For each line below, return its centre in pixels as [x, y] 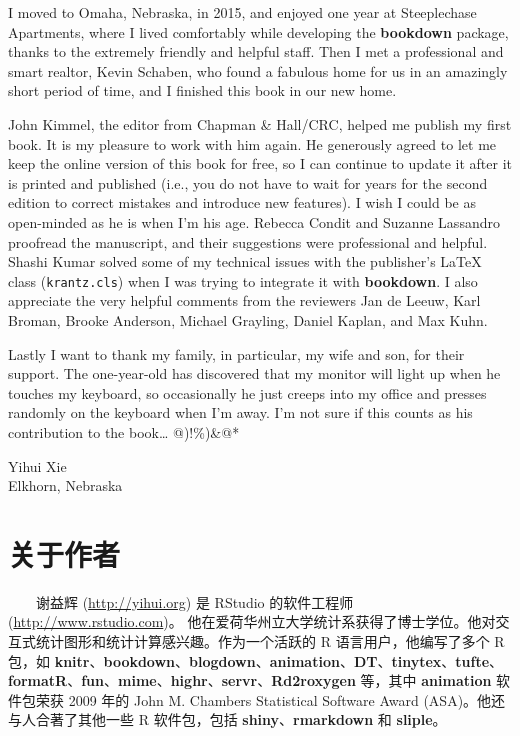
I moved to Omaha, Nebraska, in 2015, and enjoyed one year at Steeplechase [242, 12]
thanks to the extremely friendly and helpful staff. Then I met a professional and [256, 51]
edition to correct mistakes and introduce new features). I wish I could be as [242, 202]
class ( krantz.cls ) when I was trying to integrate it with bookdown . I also [243, 280]
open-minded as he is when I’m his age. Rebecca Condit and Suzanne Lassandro [254, 221]
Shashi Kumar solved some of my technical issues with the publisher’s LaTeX [245, 261]
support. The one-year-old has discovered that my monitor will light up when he [254, 373]
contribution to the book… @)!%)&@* [124, 431]
